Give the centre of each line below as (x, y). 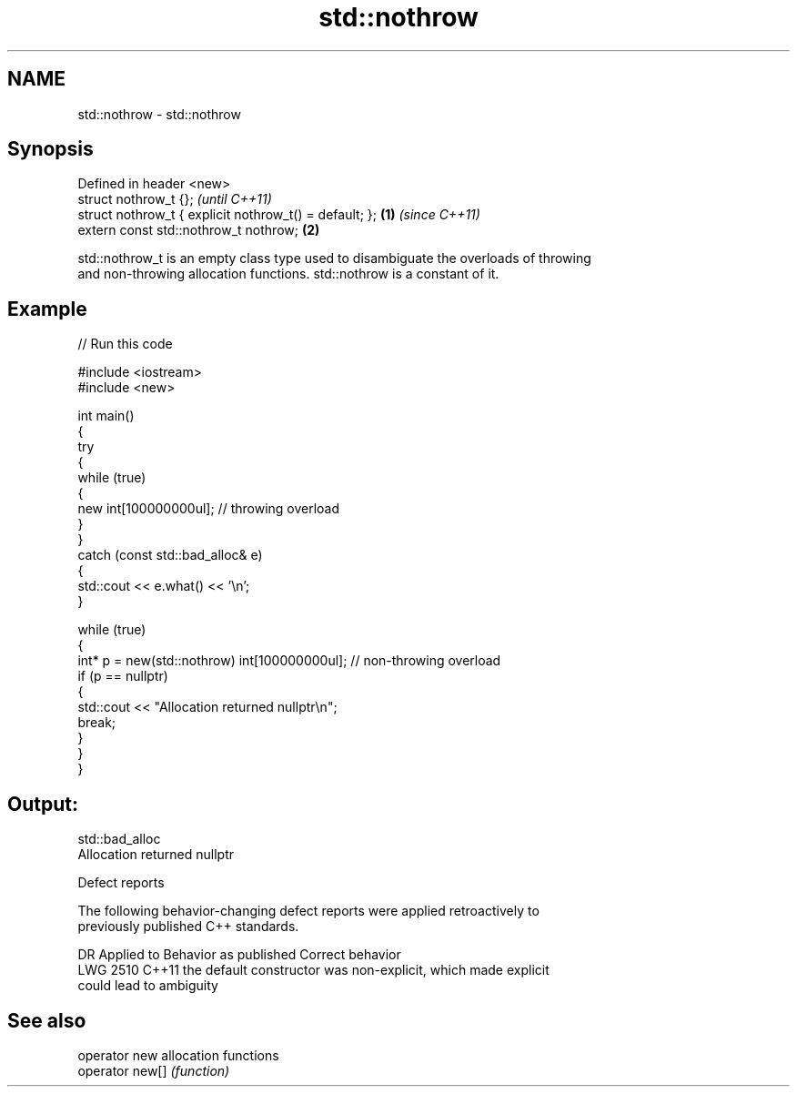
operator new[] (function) (154, 1070)
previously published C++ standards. (188, 927)
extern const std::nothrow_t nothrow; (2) (199, 230)
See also (47, 1020)
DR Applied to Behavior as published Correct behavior (239, 955)
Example (47, 309)
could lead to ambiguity (148, 986)
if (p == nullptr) (123, 676)
